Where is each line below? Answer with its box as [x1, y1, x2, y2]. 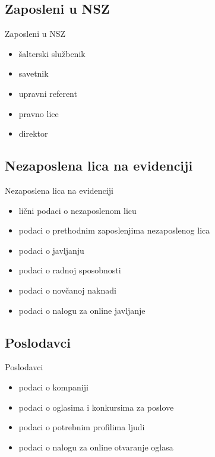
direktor [18, 127, 48, 140]
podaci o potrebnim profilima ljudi [18, 421, 145, 433]
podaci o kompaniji [18, 380, 88, 393]
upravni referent [18, 87, 77, 99]
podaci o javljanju [18, 244, 84, 256]
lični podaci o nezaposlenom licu [18, 204, 137, 216]
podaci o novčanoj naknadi [18, 283, 116, 296]
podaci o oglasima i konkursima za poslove [18, 401, 174, 413]
